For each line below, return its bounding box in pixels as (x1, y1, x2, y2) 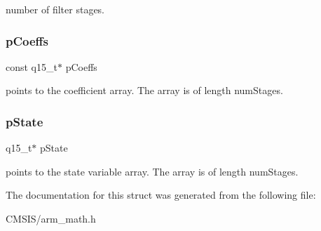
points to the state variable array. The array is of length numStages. (6, 164, 299, 178)
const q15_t (6, 59, 57, 74)
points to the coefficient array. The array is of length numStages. (6, 83, 283, 98)
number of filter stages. (6, 2, 105, 16)
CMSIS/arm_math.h (6, 211, 96, 225)
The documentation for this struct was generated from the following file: (6, 187, 316, 202)
